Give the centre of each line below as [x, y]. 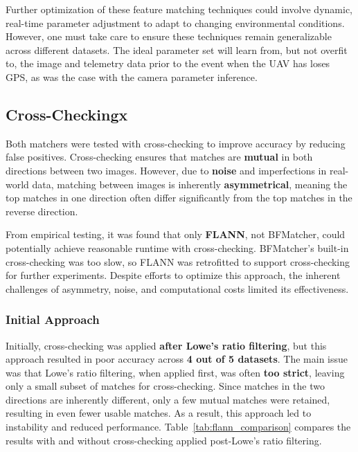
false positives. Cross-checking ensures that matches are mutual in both [159, 157]
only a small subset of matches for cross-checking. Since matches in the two [165, 386]
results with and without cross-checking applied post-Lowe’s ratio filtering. [164, 440]
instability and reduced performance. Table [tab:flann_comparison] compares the [178, 427]
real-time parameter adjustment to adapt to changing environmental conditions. [175, 22]
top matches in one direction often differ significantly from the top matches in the [179, 198]
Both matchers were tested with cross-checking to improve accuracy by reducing [176, 143]
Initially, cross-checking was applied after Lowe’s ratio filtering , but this [166, 345]
